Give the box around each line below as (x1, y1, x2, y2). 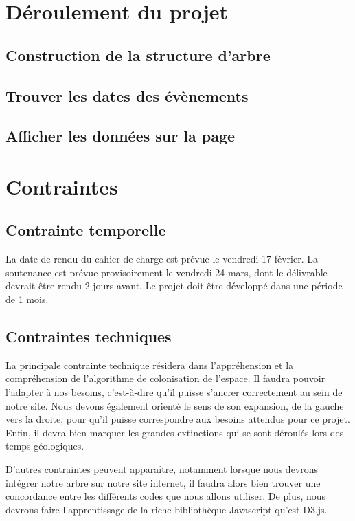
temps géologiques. (5, 439, 84, 453)
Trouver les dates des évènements (5, 85, 249, 106)
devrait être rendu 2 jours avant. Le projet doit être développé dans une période (5, 278, 343, 293)
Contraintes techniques (5, 326, 172, 347)
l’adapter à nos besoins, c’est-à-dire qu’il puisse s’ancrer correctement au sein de (5, 385, 343, 399)
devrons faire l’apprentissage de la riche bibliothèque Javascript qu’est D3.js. (5, 502, 328, 516)
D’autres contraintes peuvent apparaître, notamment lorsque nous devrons (5, 462, 319, 476)
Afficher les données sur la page (5, 125, 236, 146)
